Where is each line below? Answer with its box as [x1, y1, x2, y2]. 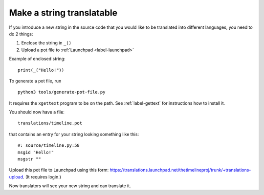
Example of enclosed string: [9, 56, 66, 62]
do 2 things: [9, 31, 33, 37]
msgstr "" [18, 156, 41, 162]
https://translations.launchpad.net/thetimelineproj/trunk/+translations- [110, 167, 251, 173]
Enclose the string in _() [21, 40, 72, 46]
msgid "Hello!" [18, 149, 54, 155]
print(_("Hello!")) [18, 67, 65, 73]
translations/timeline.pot [18, 120, 83, 126]
